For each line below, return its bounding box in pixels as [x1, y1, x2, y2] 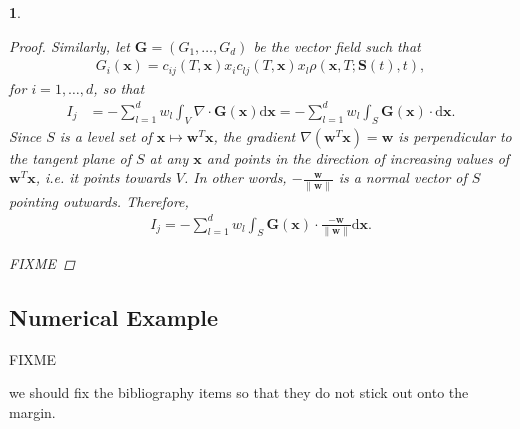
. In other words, [183, 167, 287, 188]
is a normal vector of [338, 167, 467, 188]
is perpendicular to [398, 125, 512, 146]
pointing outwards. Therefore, [9, 190, 189, 211]
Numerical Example [9, 301, 219, 332]
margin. [9, 401, 56, 422]
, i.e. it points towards [35, 167, 171, 188]
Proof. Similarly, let [9, 35, 130, 56]
